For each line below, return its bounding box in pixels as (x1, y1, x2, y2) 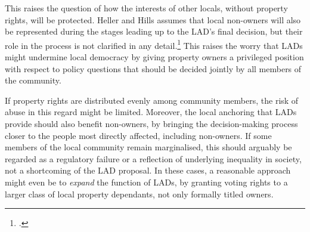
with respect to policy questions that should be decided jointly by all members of (5, 62, 302, 75)
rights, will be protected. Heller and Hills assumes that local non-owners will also (5, 13, 301, 26)
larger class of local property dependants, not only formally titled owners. (5, 187, 274, 200)
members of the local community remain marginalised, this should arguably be (5, 141, 292, 153)
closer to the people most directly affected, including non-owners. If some (5, 129, 272, 141)
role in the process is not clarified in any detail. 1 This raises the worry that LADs (5, 37, 303, 51)
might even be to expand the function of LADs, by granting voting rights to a (5, 175, 288, 188)
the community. (5, 74, 61, 86)
